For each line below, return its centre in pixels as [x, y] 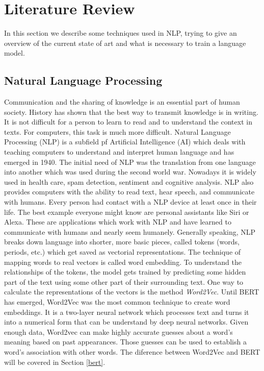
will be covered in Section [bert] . [55, 362]
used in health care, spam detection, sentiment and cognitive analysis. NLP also [129, 181]
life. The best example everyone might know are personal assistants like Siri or [127, 212]
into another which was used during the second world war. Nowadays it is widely [130, 172]
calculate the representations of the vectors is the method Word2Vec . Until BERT [132, 292]
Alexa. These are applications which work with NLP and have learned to [118, 222]
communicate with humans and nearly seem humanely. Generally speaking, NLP [130, 231]
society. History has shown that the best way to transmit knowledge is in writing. [131, 112]
